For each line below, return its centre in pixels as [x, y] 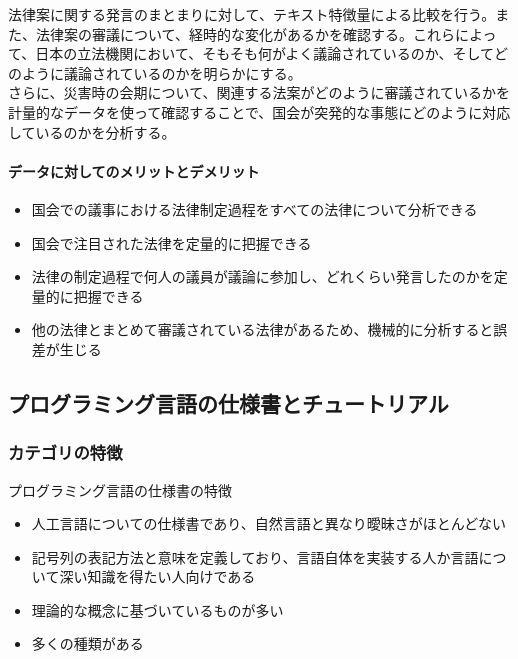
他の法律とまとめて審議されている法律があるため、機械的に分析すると [262, 329]
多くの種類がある [87, 643]
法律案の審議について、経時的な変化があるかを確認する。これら [245, 33]
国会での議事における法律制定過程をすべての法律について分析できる [254, 208]
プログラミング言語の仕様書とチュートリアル [228, 402]
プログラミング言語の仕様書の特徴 [120, 489]
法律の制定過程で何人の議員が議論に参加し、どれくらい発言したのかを [262, 276]
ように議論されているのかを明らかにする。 [161, 72]
